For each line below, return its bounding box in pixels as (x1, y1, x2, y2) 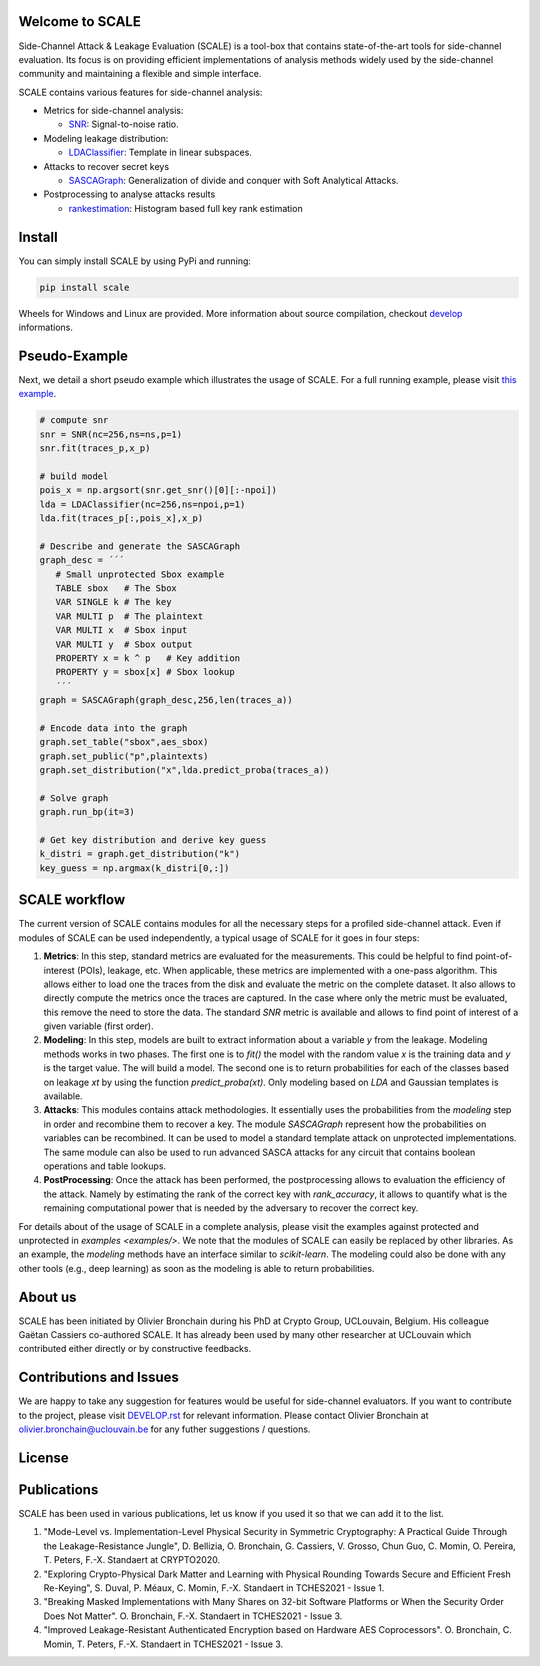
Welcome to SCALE (18, 13, 142, 30)
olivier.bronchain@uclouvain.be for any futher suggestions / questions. (18, 1423, 311, 1435)
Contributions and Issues (18, 1369, 180, 1386)
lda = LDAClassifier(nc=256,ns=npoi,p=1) (39, 498, 246, 510)
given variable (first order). (43, 1020, 154, 1032)
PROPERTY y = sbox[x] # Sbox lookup (55, 666, 235, 678)
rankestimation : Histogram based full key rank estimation (68, 202, 304, 214)
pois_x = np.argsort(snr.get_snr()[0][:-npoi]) (39, 485, 277, 496)
